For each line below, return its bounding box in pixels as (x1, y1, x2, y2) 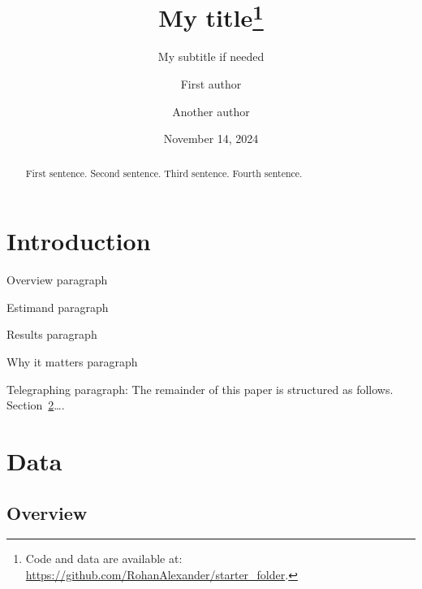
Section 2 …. (6, 396, 65, 414)
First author (180, 76, 242, 93)
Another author (172, 102, 250, 119)
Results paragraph (6, 326, 97, 343)
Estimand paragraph (6, 298, 109, 315)
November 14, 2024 (163, 130, 259, 147)
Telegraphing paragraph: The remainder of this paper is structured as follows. (6, 380, 394, 397)
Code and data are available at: (25, 550, 183, 567)
